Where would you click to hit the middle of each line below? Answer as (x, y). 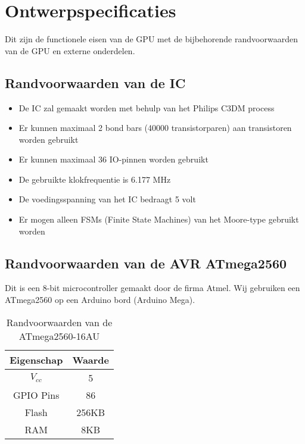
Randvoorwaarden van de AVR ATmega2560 (146, 263)
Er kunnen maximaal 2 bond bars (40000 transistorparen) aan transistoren (155, 128)
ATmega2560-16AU (59, 336)
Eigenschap (36, 359)
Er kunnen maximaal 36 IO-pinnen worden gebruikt (113, 159)
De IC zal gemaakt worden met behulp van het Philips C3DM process (147, 107)
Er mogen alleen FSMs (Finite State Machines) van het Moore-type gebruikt (159, 219)
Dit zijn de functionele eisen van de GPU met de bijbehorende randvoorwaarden (151, 39)
